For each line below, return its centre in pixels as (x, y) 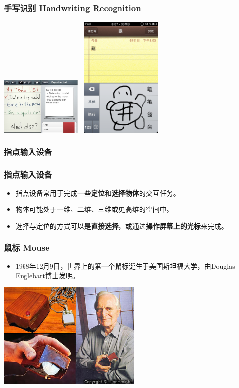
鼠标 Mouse (27, 247)
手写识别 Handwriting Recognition (72, 8)
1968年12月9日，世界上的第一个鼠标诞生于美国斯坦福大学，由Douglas (125, 266)
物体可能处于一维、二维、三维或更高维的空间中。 (94, 209)
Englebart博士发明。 (47, 275)
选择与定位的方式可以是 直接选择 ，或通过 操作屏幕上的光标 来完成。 (122, 225)
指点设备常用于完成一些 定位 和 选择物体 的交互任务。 (98, 193)
